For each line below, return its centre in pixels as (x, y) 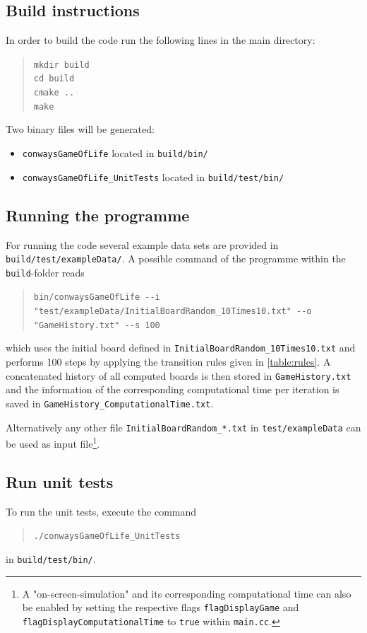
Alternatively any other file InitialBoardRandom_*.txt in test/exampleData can (183, 427)
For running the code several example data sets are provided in (142, 244)
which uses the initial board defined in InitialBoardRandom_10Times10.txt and (181, 348)
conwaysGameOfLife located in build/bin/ (115, 153)
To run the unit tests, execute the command (101, 511)
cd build (54, 79)
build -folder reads (45, 272)
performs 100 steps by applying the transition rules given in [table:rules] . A (168, 362)
